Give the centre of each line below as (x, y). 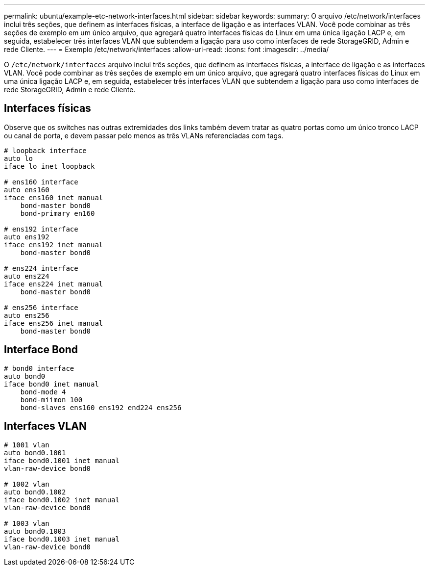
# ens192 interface (41, 229)
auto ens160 (27, 190)
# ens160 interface (41, 182)
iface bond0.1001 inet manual (62, 460)
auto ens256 (27, 315)
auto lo (19, 158)
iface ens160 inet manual (54, 197)
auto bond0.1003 (35, 531)
